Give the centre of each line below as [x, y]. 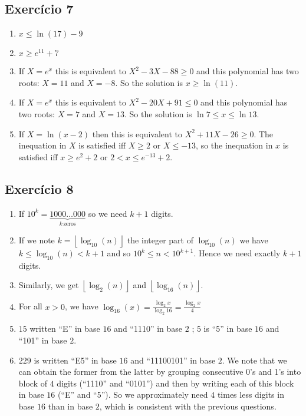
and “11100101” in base [173, 360]
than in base [70, 406]
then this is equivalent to [137, 133]
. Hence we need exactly [237, 253]
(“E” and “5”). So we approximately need [133, 394]
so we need [108, 213]
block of [33, 383]
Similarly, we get [49, 285]
